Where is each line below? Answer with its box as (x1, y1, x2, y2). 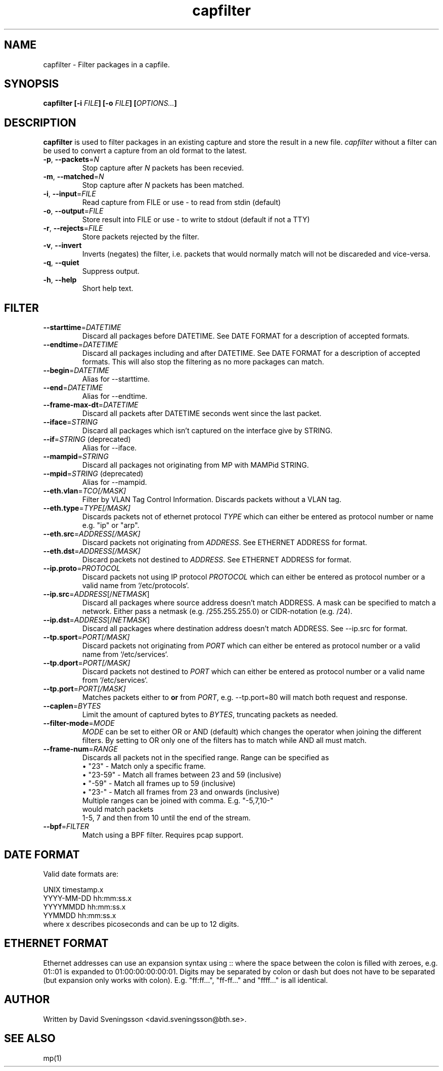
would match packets (82, 805, 154, 814)
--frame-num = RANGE (43, 745, 118, 754)
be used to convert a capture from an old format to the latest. (43, 146, 247, 155)
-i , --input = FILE (43, 189, 96, 198)
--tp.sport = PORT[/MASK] (43, 633, 130, 642)
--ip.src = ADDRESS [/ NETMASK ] (43, 590, 150, 599)
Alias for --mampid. (82, 478, 147, 487)
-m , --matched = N (43, 172, 104, 181)
